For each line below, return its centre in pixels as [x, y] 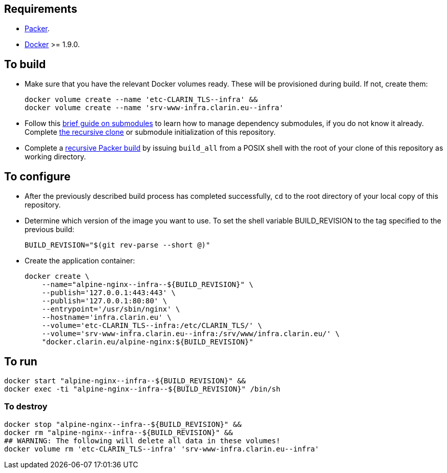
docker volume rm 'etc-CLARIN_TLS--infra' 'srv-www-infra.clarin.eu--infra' [162, 449]
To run [21, 361]
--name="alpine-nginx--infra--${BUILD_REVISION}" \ [147, 285]
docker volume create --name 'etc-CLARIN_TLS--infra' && [141, 100]
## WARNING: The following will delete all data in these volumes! [142, 440]
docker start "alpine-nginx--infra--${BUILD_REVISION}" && [125, 381]
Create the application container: [80, 261]
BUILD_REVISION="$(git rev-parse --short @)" [118, 245]
